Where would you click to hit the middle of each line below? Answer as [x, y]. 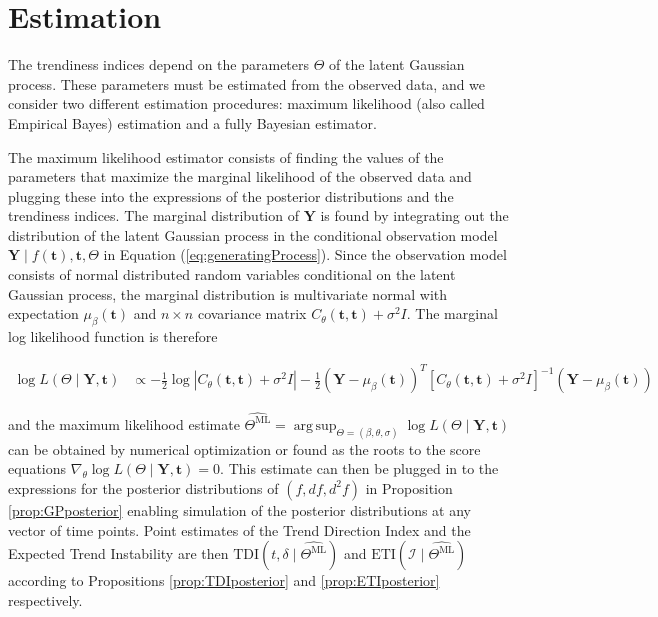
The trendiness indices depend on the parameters [159, 64]
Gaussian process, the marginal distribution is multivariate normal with [228, 293]
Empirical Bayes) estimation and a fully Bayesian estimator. [192, 122]
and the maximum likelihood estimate [124, 423]
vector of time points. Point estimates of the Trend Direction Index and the [239, 529]
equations [37, 468]
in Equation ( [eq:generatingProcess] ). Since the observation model [305, 254]
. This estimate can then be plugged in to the [359, 468]
